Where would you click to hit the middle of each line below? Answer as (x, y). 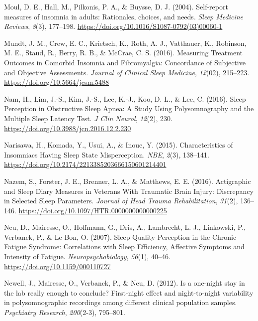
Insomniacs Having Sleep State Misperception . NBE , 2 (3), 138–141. (107, 154)
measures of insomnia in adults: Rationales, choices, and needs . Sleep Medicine (124, 16)
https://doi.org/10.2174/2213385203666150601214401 (85, 164)
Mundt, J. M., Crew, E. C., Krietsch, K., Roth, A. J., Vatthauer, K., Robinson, (125, 43)
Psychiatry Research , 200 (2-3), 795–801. (65, 312)
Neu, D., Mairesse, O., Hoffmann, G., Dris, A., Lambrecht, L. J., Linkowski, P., (125, 227)
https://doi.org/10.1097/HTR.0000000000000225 (93, 210)
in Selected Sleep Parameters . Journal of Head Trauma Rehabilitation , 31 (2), (121, 201)
